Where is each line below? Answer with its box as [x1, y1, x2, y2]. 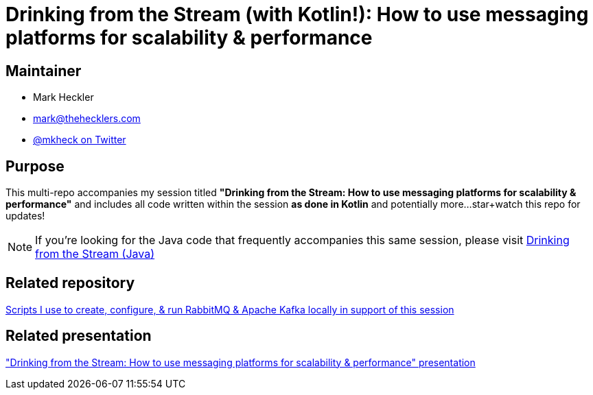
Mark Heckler [33, 91, 94, 104]
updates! [5, 210, 45, 222]
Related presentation [5, 327, 152, 345]
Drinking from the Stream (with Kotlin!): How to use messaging [5, 3, 589, 26]
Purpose [5, 157, 65, 175]
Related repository [5, 274, 135, 292]
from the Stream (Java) [35, 247, 155, 261]
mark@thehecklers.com [33, 112, 141, 125]
